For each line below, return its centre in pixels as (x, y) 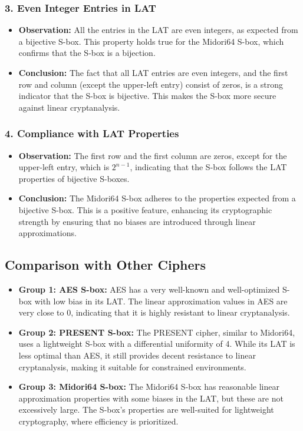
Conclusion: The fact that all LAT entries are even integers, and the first (153, 72)
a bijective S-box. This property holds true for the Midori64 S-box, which (151, 41)
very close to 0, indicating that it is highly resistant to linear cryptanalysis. (154, 312)
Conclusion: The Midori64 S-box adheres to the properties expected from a (157, 198)
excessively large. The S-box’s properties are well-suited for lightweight (146, 410)
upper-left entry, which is (64, 167)
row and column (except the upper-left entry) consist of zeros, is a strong (151, 84)
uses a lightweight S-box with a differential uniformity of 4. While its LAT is (157, 344)
